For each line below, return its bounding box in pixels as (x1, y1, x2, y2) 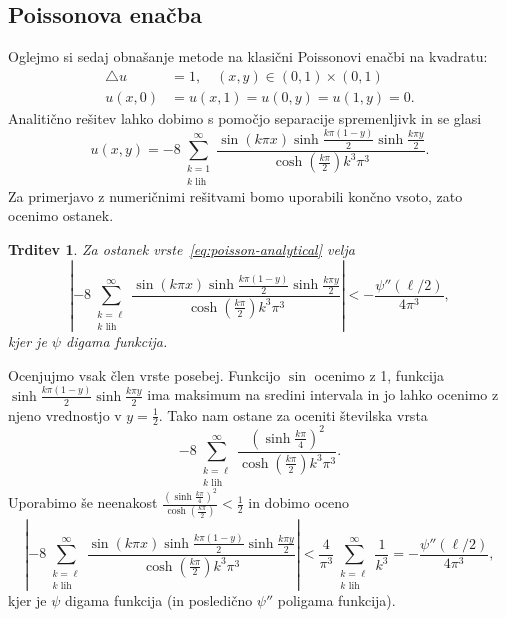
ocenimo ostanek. (8, 205, 114, 226)
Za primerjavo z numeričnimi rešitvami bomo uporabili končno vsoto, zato (8, 185, 463, 206)
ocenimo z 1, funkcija (314, 364, 445, 385)
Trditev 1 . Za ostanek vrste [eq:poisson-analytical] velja (8, 238, 355, 259)
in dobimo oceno (248, 492, 349, 513)
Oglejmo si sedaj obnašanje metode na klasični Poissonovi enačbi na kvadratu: (8, 46, 488, 67)
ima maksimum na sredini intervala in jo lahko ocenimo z (147, 384, 499, 405)
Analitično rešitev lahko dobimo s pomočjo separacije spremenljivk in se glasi (8, 107, 482, 128)
